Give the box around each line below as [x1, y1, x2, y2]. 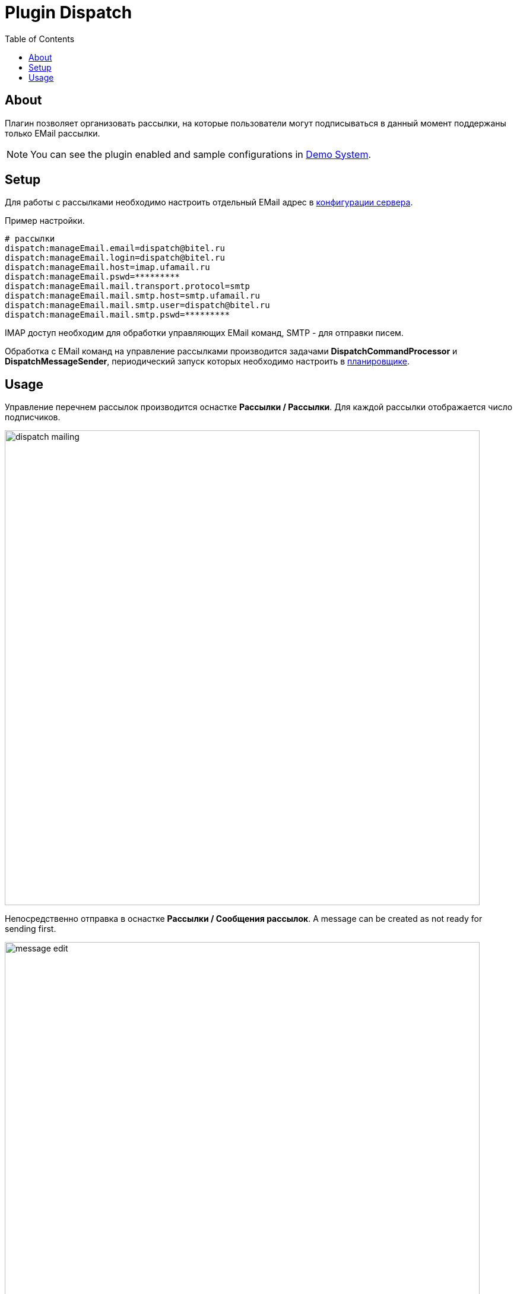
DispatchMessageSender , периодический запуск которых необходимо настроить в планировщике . [5, 356, 410, 367]
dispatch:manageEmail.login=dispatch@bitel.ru [5, 253, 225, 263]
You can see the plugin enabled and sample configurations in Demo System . [30, 148, 372, 160]
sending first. [5, 924, 56, 934]
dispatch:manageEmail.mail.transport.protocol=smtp [5, 281, 250, 291]
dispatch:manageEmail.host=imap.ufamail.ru [5, 262, 210, 272]
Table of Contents [5, 33, 75, 44]
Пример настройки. [5, 215, 85, 226]
